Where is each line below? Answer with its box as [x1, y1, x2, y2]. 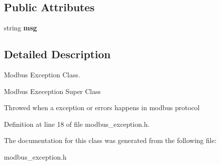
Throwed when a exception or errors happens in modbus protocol [4, 102, 200, 113]
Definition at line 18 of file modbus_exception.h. [4, 118, 150, 129]
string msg [4, 23, 37, 33]
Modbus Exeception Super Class [4, 86, 101, 96]
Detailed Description [4, 47, 111, 62]
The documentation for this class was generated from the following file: [4, 135, 217, 145]
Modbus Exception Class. [4, 70, 80, 79]
